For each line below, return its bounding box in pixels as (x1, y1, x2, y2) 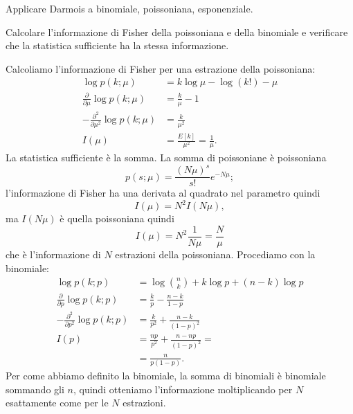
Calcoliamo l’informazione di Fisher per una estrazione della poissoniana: (6, 61, 316, 75)
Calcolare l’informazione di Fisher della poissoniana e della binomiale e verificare (6, 24, 348, 39)
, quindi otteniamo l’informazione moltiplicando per (73, 381, 293, 396)
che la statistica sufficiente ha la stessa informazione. (6, 38, 229, 53)
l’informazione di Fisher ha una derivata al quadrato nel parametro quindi (6, 186, 320, 200)
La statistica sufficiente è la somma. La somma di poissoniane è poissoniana (6, 150, 327, 165)
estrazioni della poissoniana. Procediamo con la (115, 247, 316, 262)
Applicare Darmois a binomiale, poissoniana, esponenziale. (6, 1, 253, 15)
